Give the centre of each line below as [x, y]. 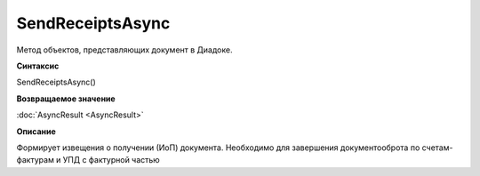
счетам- [437, 148]
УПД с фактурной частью [111, 160]
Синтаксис [38, 66]
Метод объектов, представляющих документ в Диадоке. [124, 50]
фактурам [36, 160]
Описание [36, 131]
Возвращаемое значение [66, 99]
